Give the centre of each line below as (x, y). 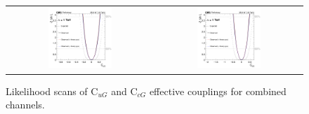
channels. (25, 105)
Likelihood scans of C (52, 91)
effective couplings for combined (218, 91)
